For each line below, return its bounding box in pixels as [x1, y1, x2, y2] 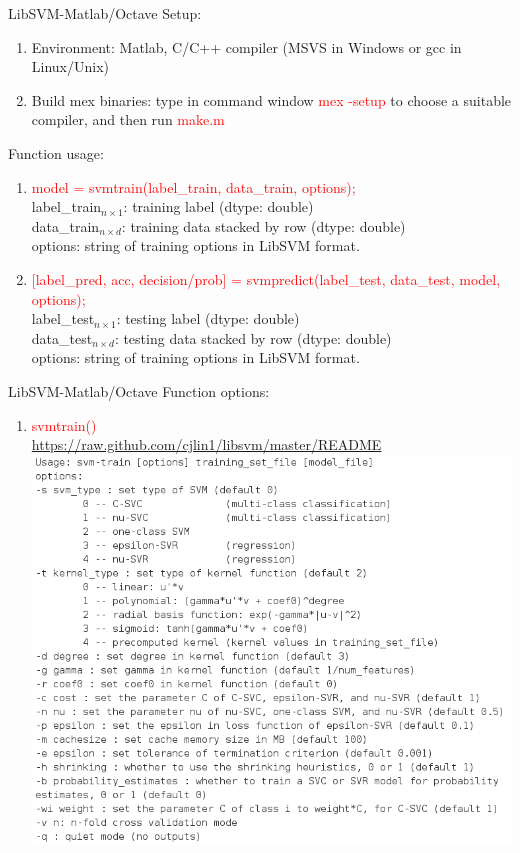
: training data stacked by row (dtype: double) [121, 215, 406, 236]
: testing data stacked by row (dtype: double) [114, 327, 392, 348]
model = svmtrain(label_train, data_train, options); [31, 176, 356, 197]
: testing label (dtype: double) [116, 308, 300, 329]
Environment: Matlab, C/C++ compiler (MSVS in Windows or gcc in [31, 36, 462, 57]
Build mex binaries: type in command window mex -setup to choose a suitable [31, 89, 512, 110]
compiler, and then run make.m [31, 109, 225, 130]
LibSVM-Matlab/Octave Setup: [8, 3, 202, 23]
